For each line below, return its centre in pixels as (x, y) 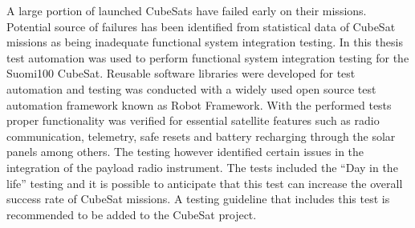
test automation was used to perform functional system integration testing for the (208, 57)
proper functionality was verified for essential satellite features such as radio (193, 120)
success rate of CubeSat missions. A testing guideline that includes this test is (198, 199)
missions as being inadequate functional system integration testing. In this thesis (205, 42)
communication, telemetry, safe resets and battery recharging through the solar (201, 136)
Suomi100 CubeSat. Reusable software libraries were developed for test (181, 73)
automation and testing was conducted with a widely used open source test (191, 88)
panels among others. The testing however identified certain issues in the (185, 152)
